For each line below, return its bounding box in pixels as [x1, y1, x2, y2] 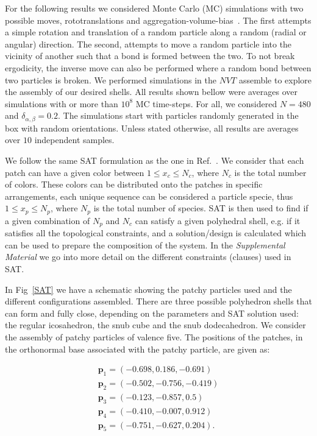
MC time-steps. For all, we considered [135, 97, 277, 110]
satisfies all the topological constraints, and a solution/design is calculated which [5, 227, 307, 239]
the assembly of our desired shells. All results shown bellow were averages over [5, 85, 297, 98]
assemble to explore [238, 73, 312, 86]
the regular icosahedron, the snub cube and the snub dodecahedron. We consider [5, 318, 306, 331]
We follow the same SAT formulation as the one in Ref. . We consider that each [5, 153, 304, 166]
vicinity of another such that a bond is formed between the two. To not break [5, 49, 295, 62]
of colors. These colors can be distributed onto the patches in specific [5, 178, 263, 191]
